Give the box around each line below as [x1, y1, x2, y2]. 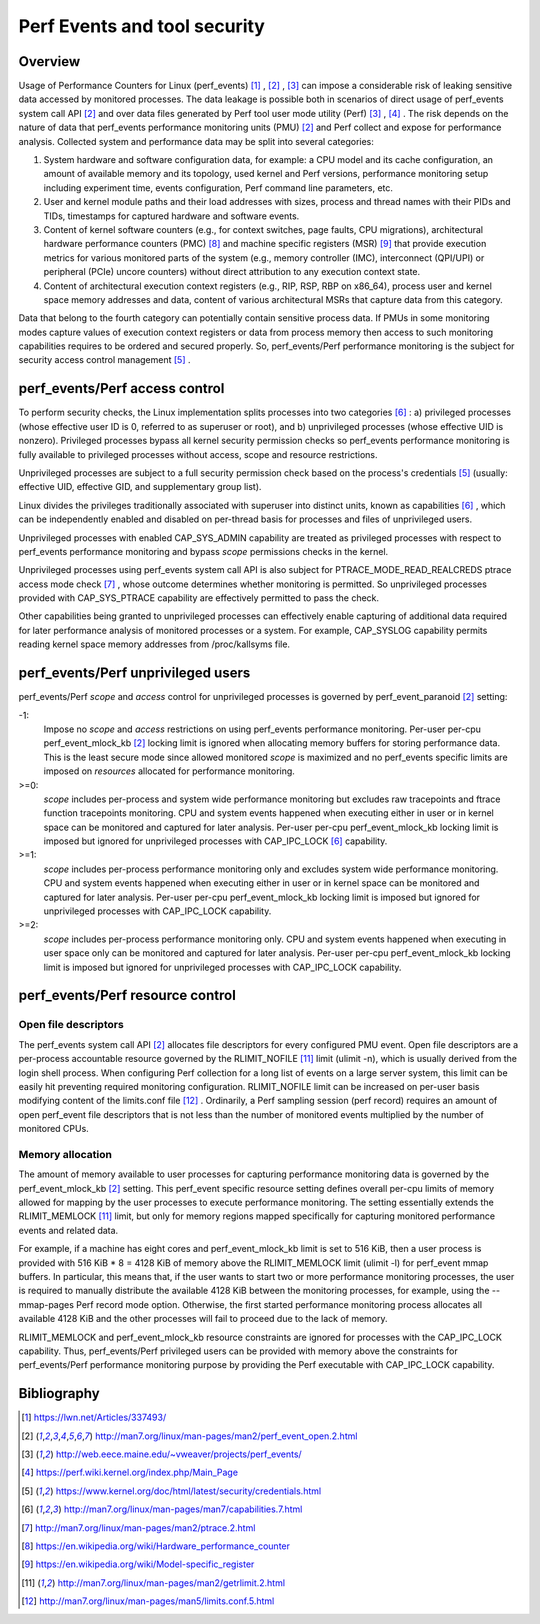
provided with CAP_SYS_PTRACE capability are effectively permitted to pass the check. [18, 592, 380, 604]
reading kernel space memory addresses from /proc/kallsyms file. [18, 638, 290, 650]
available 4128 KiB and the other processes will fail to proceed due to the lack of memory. [18, 1313, 389, 1325]
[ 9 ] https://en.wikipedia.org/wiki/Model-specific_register [21, 1558, 255, 1570]
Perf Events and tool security [18, 15, 265, 37]
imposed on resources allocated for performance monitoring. [43, 765, 295, 777]
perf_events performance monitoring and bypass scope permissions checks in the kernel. [18, 545, 389, 557]
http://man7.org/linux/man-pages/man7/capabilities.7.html [63, 1503, 303, 1515]
